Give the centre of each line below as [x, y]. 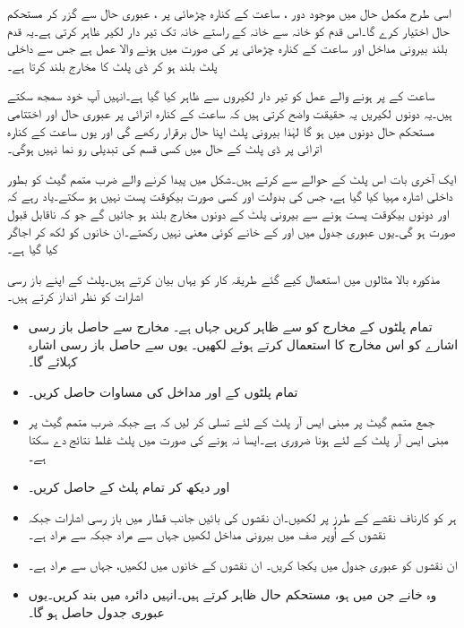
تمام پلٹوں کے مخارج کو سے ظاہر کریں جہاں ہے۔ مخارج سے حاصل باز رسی [230, 326]
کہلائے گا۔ [53, 361]
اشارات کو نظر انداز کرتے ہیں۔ [75, 296]
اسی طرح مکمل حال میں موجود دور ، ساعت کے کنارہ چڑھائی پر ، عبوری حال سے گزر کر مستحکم [229, 13]
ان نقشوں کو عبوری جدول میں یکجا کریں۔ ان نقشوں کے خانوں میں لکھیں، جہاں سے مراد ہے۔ [243, 564]
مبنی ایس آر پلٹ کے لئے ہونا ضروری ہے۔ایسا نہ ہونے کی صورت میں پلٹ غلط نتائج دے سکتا [238, 439]
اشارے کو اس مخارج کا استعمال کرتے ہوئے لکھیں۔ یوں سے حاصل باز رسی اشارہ [243, 344]
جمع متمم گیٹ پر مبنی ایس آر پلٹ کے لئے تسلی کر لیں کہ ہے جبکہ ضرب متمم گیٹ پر [232, 422]
